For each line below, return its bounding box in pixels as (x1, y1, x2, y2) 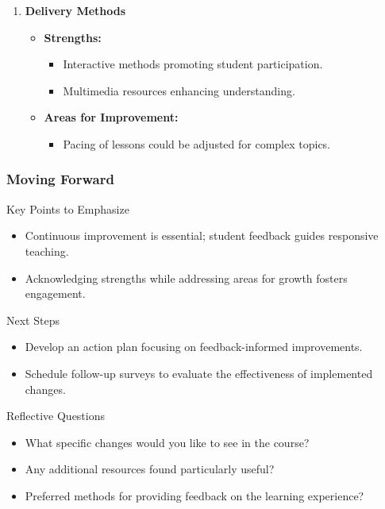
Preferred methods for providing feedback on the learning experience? (25, 487, 364, 503)
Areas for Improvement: (44, 109, 179, 125)
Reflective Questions (6, 407, 105, 424)
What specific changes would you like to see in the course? (25, 434, 310, 450)
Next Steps (6, 311, 60, 328)
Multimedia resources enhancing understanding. (63, 82, 295, 98)
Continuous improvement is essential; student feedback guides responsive (25, 227, 379, 244)
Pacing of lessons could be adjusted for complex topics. (63, 135, 331, 152)
